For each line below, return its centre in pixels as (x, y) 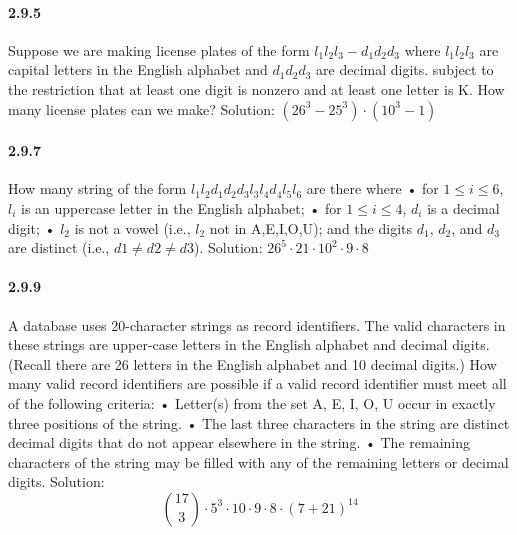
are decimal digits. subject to (405, 69)
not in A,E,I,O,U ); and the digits (310, 227)
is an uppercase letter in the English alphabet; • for (181, 207)
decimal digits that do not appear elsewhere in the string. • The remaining (239, 442)
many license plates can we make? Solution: (141, 108)
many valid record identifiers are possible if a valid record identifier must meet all (257, 383)
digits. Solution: (56, 481)
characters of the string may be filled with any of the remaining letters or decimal (258, 461)
